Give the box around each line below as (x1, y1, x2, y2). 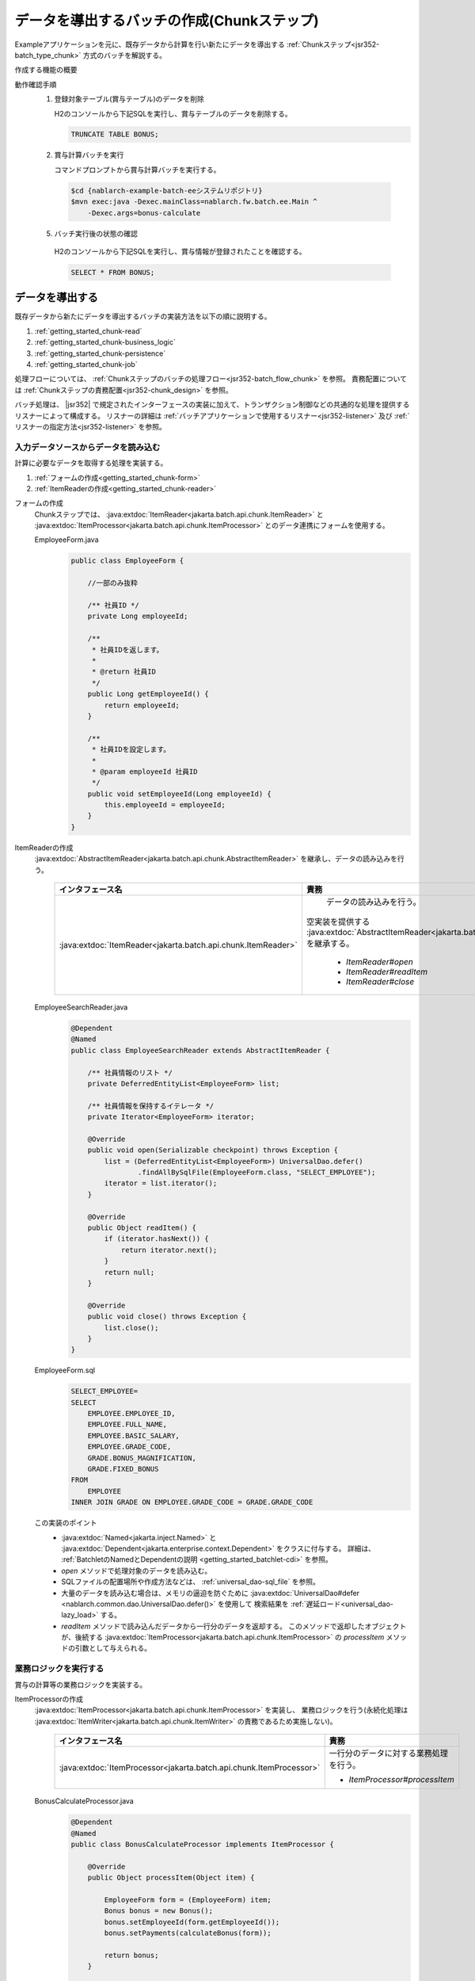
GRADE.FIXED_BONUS (87, 1464, 159, 1474)
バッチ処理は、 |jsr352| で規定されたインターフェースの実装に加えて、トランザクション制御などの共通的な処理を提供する (14, 400, 410, 410)
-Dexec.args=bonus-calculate (87, 208, 201, 217)
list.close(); (104, 1323, 159, 1332)
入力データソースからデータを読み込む (14, 441, 161, 452)
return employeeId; (104, 700, 180, 709)
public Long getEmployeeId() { (87, 689, 209, 699)
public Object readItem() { (87, 1223, 197, 1232)
